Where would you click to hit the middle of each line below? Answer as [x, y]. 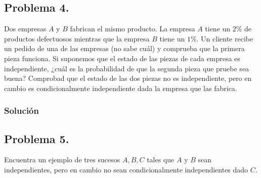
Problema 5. [37, 138]
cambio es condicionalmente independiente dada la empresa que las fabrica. [121, 88]
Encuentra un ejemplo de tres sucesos [62, 160]
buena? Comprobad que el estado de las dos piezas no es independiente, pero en [128, 78]
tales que [161, 160]
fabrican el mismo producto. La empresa [133, 29]
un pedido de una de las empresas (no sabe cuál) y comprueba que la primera [124, 48]
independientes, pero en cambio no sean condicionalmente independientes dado [126, 169]
